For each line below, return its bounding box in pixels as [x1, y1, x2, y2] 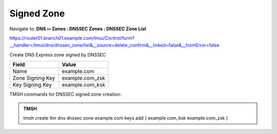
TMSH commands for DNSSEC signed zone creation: [9, 91, 122, 98]
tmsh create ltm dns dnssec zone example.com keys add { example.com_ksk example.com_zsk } [23, 114, 228, 121]
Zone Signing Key [12, 74, 55, 82]
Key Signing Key [12, 81, 52, 88]
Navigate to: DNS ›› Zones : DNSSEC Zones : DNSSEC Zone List [9, 26, 146, 32]
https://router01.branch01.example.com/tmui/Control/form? [9, 35, 134, 41]
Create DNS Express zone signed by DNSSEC [9, 51, 106, 58]
